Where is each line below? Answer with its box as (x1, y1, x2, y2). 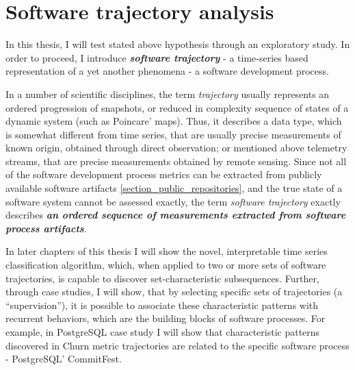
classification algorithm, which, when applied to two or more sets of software (5, 258, 326, 272)
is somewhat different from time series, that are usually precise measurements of (5, 127, 341, 141)
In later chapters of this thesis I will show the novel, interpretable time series (5, 244, 328, 258)
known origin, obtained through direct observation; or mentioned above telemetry (5, 140, 347, 155)
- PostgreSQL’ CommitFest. (5, 351, 122, 366)
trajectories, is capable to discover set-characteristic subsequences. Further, (5, 271, 319, 285)
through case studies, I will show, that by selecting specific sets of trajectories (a (5, 284, 343, 299)
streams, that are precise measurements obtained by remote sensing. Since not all (5, 153, 347, 168)
